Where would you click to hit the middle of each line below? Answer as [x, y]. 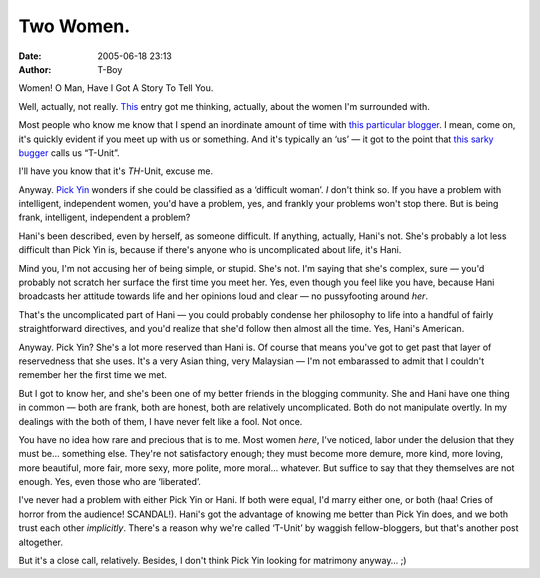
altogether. [41, 542]
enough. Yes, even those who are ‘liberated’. [110, 482]
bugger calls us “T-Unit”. [69, 152]
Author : [35, 69]
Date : [30, 56]
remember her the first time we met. [92, 375]
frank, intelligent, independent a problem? [104, 217]
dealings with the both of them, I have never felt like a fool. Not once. [160, 421]
